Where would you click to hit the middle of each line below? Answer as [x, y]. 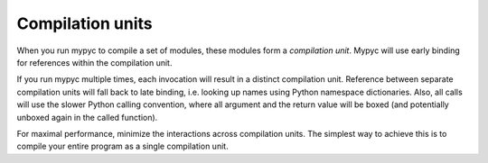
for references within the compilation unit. [94, 62]
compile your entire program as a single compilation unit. [123, 146]
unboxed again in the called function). [87, 117]
